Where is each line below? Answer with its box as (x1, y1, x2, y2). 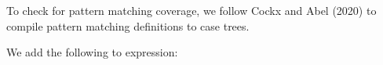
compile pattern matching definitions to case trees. (6, 17, 250, 34)
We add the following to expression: (6, 44, 178, 60)
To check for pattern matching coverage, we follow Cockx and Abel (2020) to (6, 2, 377, 18)
